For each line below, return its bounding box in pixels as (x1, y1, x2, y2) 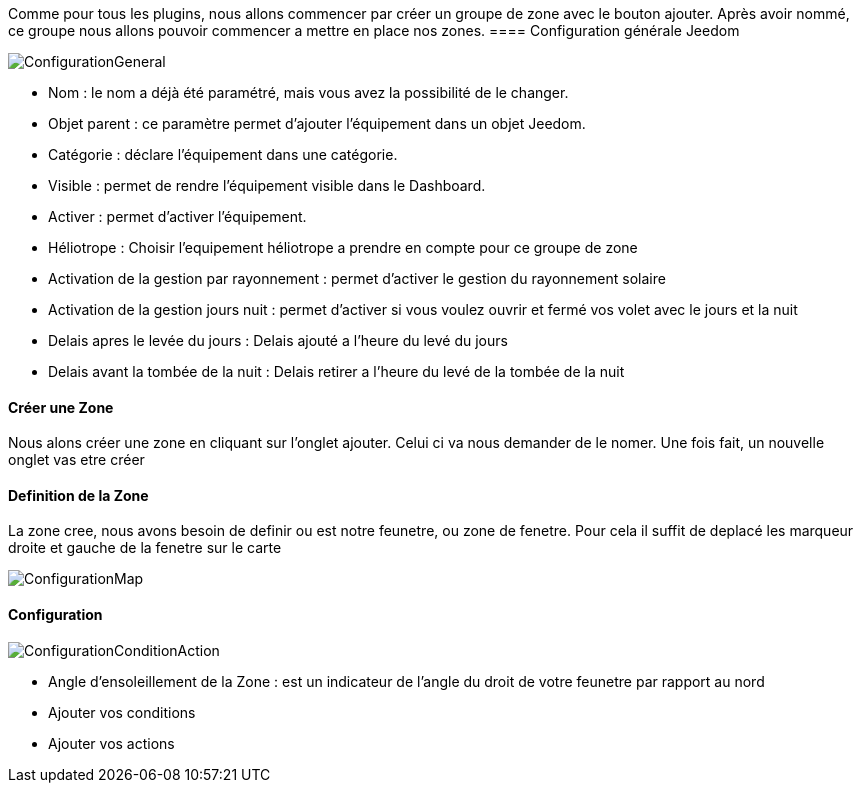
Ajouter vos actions (48, 734, 175, 752)
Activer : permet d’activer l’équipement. (48, 208, 307, 225)
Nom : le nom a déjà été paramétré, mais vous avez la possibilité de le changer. (48, 84, 569, 101)
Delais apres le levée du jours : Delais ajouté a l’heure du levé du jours (48, 332, 508, 349)
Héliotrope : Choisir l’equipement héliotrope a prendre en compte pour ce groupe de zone (48, 239, 638, 256)
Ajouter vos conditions (48, 703, 196, 721)
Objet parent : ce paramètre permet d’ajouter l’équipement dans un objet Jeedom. (48, 115, 586, 132)
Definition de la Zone (8, 486, 149, 504)
